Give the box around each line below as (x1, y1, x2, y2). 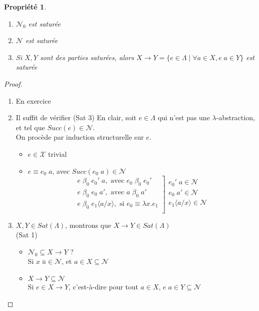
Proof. (4, 78, 23, 89)
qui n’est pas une (157, 112, 210, 123)
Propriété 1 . (4, 2, 47, 12)
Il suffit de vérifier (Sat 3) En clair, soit (16, 112, 137, 123)
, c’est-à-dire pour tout (69, 281, 139, 292)
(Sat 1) (16, 229, 38, 240)
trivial (48, 148, 67, 159)
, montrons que (65, 219, 112, 230)
